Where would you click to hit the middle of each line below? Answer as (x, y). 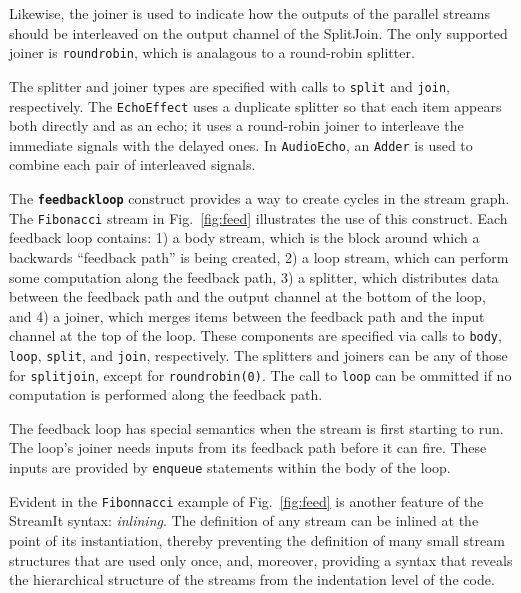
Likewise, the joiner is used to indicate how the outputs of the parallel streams (250, 13)
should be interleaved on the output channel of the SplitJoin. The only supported (258, 32)
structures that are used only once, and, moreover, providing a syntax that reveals (261, 559)
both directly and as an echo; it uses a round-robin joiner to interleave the (236, 125)
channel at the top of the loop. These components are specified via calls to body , (255, 335)
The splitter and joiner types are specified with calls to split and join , (229, 85)
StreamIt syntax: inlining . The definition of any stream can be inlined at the (244, 520)
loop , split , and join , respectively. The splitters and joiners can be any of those (258, 354)
